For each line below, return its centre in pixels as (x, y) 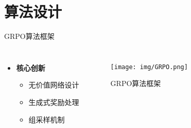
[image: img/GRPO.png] (149, 67)
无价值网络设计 (54, 85)
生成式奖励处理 (54, 102)
